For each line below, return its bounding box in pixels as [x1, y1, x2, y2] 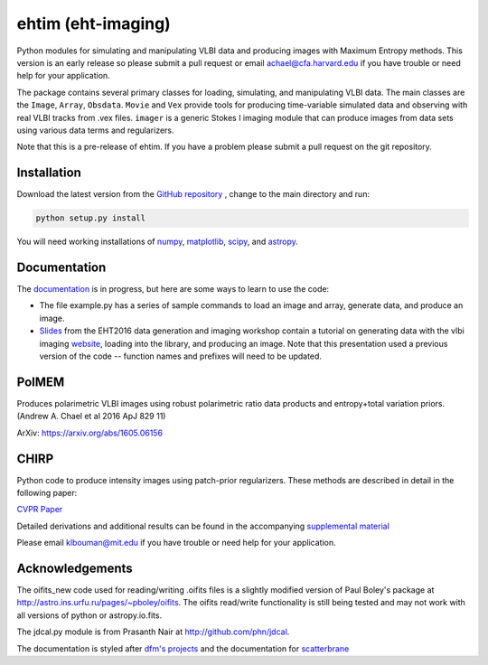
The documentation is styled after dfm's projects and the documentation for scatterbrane [16, 642, 350, 654]
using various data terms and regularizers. [16, 125, 175, 136]
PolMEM [16, 374, 65, 389]
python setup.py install [35, 213, 146, 223]
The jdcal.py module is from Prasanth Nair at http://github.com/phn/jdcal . [16, 626, 290, 637]
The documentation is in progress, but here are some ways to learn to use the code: [16, 284, 330, 295]
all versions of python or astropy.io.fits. [16, 610, 163, 621]
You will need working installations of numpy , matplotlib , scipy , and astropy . [16, 236, 298, 248]
